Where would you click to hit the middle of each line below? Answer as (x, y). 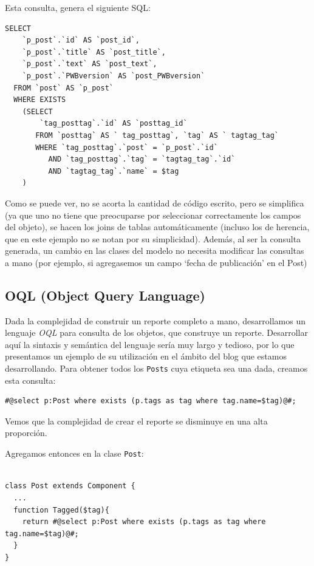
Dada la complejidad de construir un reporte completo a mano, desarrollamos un (155, 320)
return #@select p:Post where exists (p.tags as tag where (144, 522)
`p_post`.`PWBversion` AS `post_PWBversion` (114, 76)
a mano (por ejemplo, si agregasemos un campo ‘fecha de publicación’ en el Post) (156, 262)
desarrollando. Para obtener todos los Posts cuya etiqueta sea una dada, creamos (156, 368)
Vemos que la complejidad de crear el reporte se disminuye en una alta (136, 421)
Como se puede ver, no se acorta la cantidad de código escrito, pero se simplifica (155, 203)
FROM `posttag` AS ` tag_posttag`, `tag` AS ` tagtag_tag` (157, 135)
